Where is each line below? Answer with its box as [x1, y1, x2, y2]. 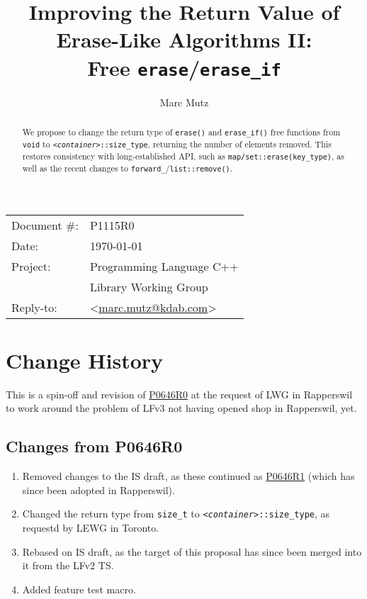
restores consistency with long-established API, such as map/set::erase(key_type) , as [22, 150, 344, 162]
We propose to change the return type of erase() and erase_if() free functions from [22, 126, 341, 138]
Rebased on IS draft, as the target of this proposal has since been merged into [22, 544, 362, 559]
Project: [11, 257, 51, 274]
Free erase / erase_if [87, 52, 281, 82]
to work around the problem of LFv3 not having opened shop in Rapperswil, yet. [6, 401, 357, 415]
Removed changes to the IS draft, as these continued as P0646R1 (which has [22, 469, 355, 483]
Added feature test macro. [22, 581, 136, 596]
